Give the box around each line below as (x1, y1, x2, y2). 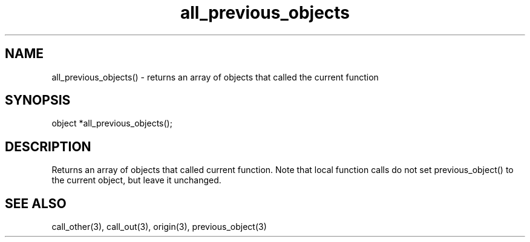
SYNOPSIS (5, 93, 71, 108)
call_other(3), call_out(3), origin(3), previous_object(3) (51, 221, 267, 232)
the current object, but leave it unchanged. (51, 175, 221, 186)
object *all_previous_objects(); (51, 118, 172, 129)
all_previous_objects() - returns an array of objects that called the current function (51, 71, 379, 82)
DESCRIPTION (5, 139, 91, 154)
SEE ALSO (5, 195, 67, 211)
